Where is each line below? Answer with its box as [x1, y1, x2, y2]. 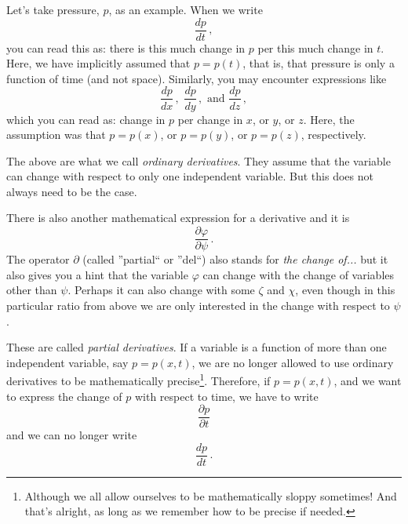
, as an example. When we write [108, 2, 263, 17]
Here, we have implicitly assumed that [6, 55, 191, 71]
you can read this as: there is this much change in [6, 39, 246, 56]
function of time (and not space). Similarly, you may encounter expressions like [6, 70, 387, 86]
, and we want [333, 372, 402, 388]
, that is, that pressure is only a [242, 55, 395, 71]
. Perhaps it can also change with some [67, 282, 255, 298]
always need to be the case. [6, 183, 137, 199]
